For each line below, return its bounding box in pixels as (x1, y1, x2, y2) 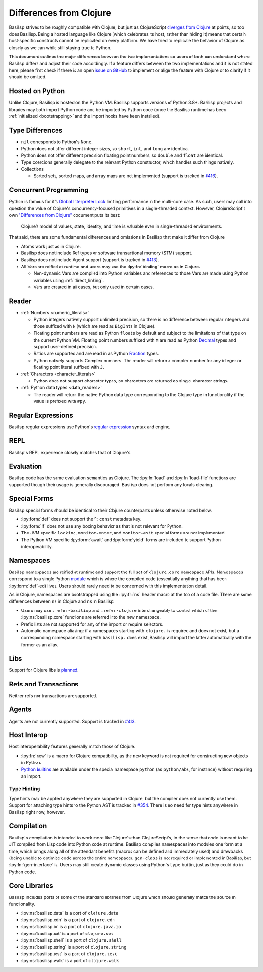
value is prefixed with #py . (33, 399, 87, 404)
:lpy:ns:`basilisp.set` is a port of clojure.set (21, 931, 114, 936)
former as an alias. (21, 641, 58, 648)
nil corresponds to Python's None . (21, 139, 93, 145)
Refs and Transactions (9, 680, 79, 688)
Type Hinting (9, 785, 40, 792)
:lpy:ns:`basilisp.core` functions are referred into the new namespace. (21, 614, 161, 620)
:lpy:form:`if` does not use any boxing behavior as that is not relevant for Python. (21, 523, 183, 529)
